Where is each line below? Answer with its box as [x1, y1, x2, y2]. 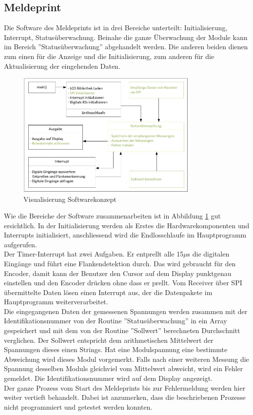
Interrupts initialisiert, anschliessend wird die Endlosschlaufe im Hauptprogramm [4, 230, 247, 240]
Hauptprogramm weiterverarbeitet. [4, 296, 108, 307]
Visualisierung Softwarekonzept [23, 194, 117, 204]
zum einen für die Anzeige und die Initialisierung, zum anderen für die [4, 51, 214, 61]
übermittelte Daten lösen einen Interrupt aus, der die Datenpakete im [4, 287, 213, 297]
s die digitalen [187, 249, 230, 259]
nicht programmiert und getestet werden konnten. [4, 401, 153, 412]
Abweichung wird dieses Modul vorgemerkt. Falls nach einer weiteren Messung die [4, 354, 249, 364]
